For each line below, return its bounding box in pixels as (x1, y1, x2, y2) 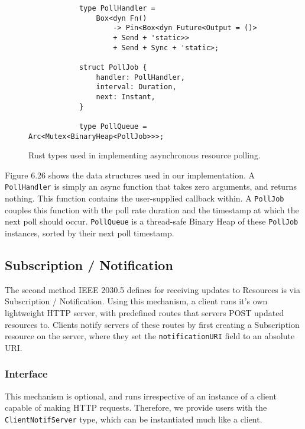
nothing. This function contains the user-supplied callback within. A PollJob (5, 192, 284, 204)
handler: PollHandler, (96, 73, 185, 82)
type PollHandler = (79, 4, 155, 12)
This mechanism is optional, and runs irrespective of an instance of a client (5, 389, 277, 402)
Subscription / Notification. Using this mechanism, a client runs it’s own (5, 295, 268, 307)
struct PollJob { (79, 63, 147, 71)
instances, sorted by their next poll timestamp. (5, 226, 174, 239)
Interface (5, 366, 48, 381)
